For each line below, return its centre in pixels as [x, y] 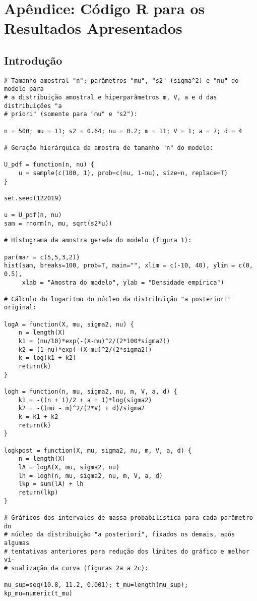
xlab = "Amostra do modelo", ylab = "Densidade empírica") [123, 282]
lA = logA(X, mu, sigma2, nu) [69, 467]
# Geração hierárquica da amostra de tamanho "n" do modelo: [109, 148]
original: [20, 308]
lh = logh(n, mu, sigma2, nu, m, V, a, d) [90, 476]
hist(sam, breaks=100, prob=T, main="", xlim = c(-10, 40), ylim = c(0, [128, 266]
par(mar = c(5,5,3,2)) [42, 257]
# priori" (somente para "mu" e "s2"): [71, 114]
